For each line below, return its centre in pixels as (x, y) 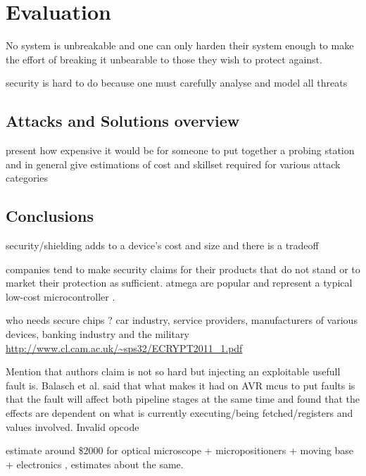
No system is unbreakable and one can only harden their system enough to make (180, 45)
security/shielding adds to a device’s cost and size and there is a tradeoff (162, 245)
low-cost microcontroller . (61, 296)
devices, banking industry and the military (97, 334)
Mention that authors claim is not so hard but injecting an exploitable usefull (173, 371)
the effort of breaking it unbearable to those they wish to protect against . (164, 59)
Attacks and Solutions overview (123, 121)
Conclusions (50, 216)
